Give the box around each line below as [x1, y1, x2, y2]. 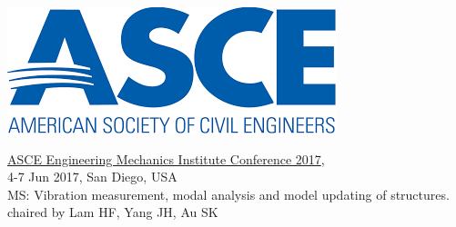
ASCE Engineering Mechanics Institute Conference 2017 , [7, 149, 325, 168]
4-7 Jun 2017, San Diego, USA [7, 167, 177, 186]
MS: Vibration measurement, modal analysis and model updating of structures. [7, 184, 450, 203]
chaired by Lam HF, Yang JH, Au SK [7, 202, 218, 222]
